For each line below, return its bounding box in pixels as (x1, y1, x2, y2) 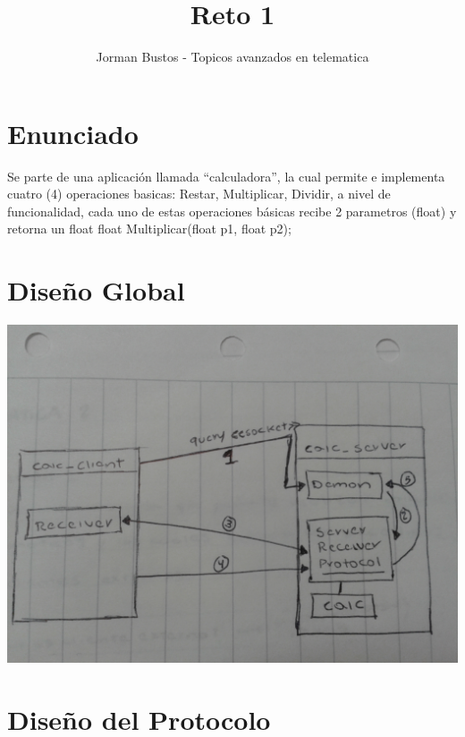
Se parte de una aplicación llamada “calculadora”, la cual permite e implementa (7, 166, 445, 185)
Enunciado (7, 114, 139, 151)
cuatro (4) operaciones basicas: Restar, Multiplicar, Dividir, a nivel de (7, 184, 391, 203)
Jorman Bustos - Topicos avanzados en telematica (96, 47, 369, 66)
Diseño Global (7, 272, 185, 309)
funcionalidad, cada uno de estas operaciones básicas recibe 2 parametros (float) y (7, 201, 457, 220)
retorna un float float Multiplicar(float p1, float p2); (7, 219, 292, 238)
